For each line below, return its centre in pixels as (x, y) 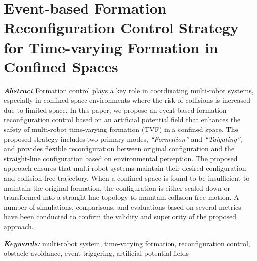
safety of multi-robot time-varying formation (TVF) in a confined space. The (121, 129)
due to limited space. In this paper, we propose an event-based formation (115, 109)
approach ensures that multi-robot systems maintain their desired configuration (125, 168)
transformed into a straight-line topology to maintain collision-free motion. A (122, 197)
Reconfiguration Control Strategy (121, 28)
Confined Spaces (61, 66)
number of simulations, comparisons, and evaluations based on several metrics (123, 207)
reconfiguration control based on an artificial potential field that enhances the (122, 119)
